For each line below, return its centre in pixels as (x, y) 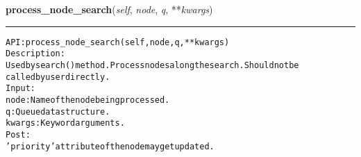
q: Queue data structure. (58, 111)
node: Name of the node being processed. (88, 100)
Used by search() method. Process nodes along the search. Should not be (152, 65)
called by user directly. (58, 77)
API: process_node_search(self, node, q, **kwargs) (118, 42)
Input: (20, 89)
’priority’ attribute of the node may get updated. (110, 146)
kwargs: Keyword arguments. (65, 123)
